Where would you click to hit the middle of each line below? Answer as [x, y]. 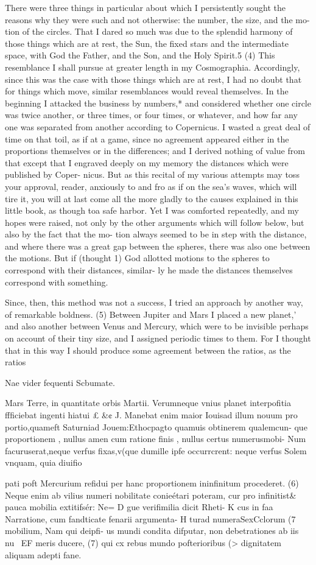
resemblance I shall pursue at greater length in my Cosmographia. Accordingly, [153, 67]
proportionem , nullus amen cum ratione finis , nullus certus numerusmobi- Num [156, 439]
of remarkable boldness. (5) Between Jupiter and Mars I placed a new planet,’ [151, 314]
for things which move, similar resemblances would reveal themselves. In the [147, 91]
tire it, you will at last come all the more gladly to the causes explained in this [152, 198]
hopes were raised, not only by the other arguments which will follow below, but [155, 222]
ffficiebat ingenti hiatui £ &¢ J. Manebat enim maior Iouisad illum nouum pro [151, 415]
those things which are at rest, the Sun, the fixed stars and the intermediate [147, 43]
